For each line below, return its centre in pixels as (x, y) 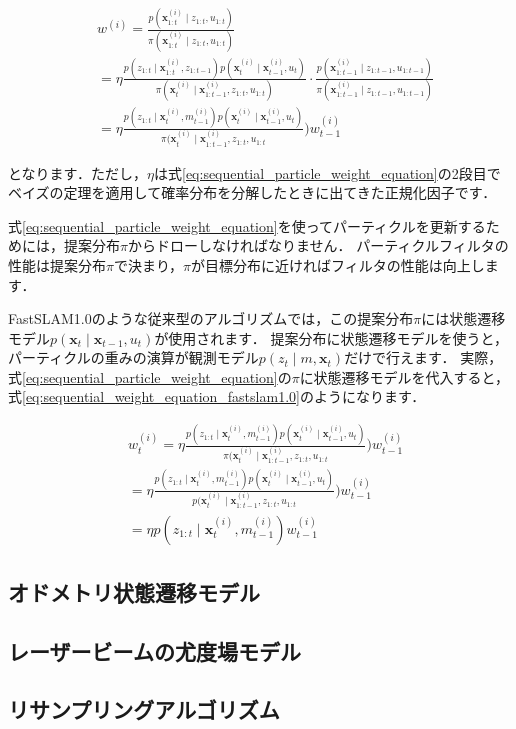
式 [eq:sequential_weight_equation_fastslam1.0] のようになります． (217, 396)
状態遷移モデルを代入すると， (411, 376)
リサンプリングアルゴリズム (144, 709)
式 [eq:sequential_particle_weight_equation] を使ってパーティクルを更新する (247, 225)
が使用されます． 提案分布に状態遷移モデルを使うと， (331, 337)
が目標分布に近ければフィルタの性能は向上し (338, 264)
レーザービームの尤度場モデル (154, 650)
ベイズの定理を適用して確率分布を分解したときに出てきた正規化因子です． (252, 192)
